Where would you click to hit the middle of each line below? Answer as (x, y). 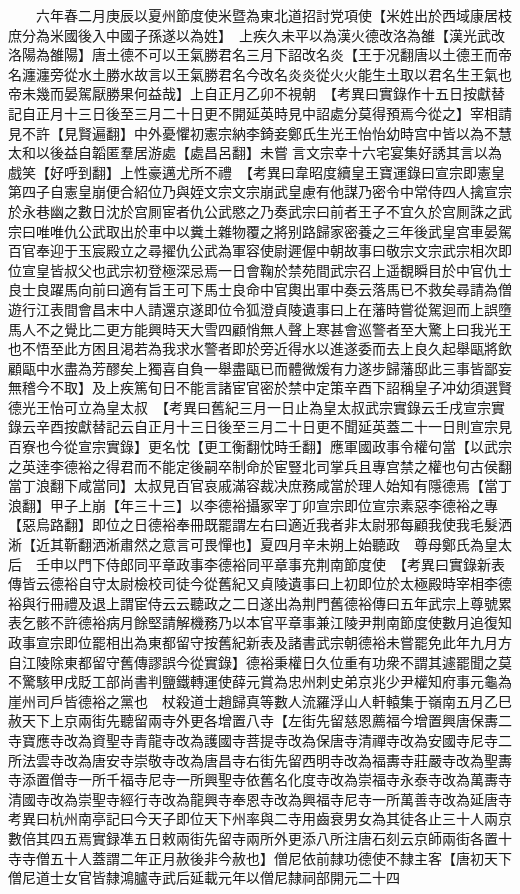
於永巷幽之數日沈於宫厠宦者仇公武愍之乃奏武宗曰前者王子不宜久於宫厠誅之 (253, 210)
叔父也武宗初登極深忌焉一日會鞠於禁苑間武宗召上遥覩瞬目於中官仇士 (287, 269)
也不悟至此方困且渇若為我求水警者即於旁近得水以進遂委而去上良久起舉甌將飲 (260, 348)
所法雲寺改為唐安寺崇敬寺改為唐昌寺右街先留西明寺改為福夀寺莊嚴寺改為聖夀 (260, 759)
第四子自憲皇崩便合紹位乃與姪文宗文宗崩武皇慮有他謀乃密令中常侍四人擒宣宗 (260, 191)
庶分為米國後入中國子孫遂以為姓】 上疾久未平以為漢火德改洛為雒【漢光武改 (256, 34)
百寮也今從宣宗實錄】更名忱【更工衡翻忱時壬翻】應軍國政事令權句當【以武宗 (260, 446)
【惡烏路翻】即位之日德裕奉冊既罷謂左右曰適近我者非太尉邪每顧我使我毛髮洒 (260, 524)
